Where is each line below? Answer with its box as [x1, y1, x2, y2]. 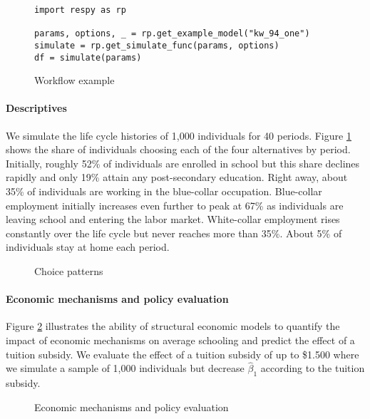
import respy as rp [34, 5, 126, 15]
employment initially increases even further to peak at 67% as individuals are [6, 197, 344, 212]
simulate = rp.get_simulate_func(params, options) [34, 40, 279, 51]
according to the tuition [260, 361, 365, 376]
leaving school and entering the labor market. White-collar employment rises [6, 212, 340, 227]
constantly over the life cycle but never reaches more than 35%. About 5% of [6, 225, 342, 240]
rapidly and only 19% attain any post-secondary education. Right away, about [6, 170, 348, 185]
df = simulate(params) [34, 52, 142, 63]
